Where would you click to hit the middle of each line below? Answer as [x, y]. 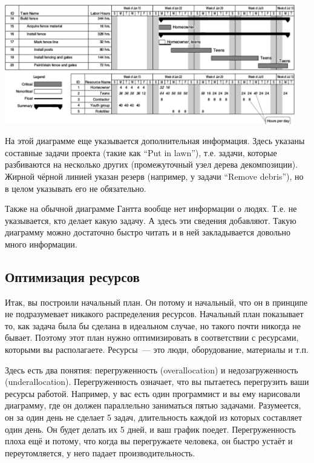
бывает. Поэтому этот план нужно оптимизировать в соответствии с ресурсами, [152, 337]
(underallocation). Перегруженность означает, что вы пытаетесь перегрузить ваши [157, 382]
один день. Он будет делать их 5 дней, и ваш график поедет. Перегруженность [150, 429]
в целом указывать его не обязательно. [76, 188]
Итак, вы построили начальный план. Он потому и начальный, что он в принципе [156, 302]
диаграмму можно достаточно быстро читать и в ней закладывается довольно [148, 232]
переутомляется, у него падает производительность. [100, 452]
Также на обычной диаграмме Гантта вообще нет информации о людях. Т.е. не [151, 209]
